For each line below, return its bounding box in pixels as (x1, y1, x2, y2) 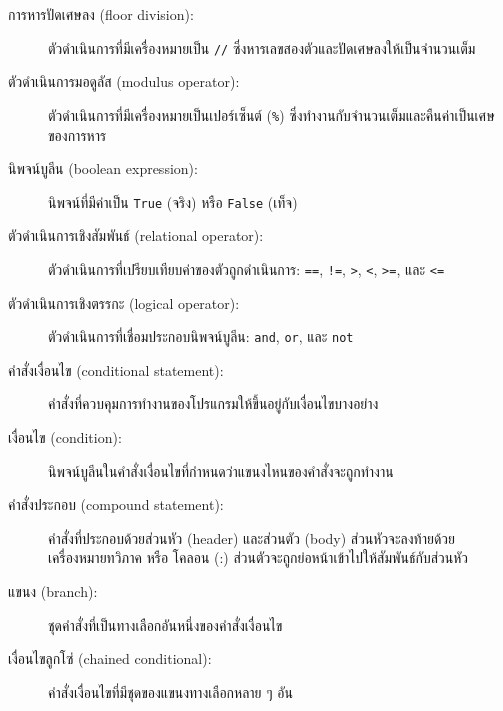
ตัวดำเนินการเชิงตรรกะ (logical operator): (8, 292, 240, 313)
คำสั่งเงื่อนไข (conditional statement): (8, 359, 224, 380)
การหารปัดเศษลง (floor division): (8, 4, 194, 24)
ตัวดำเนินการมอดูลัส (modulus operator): (8, 71, 240, 92)
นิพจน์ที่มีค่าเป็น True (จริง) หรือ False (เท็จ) (48, 191, 298, 212)
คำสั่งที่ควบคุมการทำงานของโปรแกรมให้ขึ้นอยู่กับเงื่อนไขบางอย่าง (48, 393, 379, 414)
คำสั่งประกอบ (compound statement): (8, 494, 224, 515)
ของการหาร (48, 124, 107, 145)
